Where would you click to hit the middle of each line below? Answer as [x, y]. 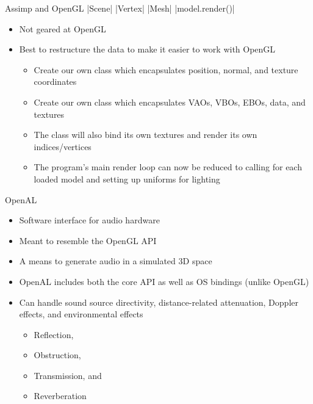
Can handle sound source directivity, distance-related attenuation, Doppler [159, 302]
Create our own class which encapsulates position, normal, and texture [166, 69]
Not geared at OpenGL [63, 28]
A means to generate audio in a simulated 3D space [116, 261]
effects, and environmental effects [81, 314]
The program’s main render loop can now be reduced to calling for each [168, 167]
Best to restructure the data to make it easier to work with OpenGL [147, 49]
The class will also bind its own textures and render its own [146, 135]
